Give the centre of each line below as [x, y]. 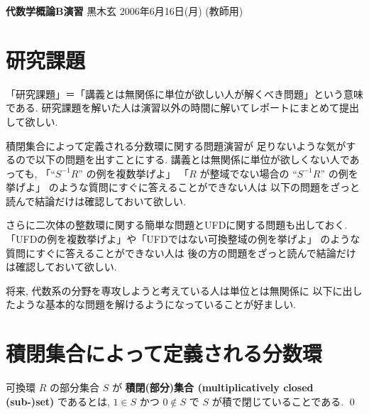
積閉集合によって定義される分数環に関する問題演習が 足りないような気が [176, 145]
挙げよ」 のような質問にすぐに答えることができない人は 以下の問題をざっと [183, 187]
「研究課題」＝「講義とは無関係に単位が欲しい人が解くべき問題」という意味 [184, 93]
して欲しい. [32, 121]
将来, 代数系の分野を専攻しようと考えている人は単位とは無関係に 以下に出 [179, 290]
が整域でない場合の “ [248, 173]
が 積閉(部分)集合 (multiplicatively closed [213, 387]
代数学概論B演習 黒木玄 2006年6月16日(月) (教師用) [125, 11]
